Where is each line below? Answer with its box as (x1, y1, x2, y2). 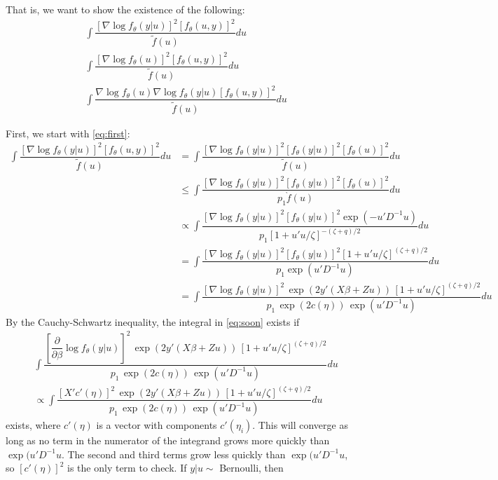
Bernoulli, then (219, 460, 284, 475)
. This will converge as (252, 418, 348, 432)
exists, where (6, 418, 61, 432)
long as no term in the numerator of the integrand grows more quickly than (6, 433, 330, 448)
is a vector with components (96, 418, 217, 432)
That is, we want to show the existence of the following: (6, 2, 245, 16)
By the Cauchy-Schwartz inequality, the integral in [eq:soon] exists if (6, 314, 300, 329)
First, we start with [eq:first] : (6, 125, 130, 140)
